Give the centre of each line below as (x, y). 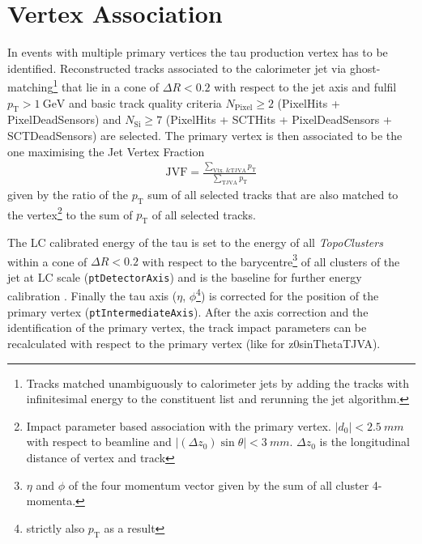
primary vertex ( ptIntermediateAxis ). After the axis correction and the (188, 311)
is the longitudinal (364, 442)
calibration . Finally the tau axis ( (92, 296)
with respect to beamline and (99, 442)
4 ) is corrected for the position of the (288, 295)
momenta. (51, 501)
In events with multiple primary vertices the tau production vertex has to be (198, 52)
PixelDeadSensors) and (64, 119)
